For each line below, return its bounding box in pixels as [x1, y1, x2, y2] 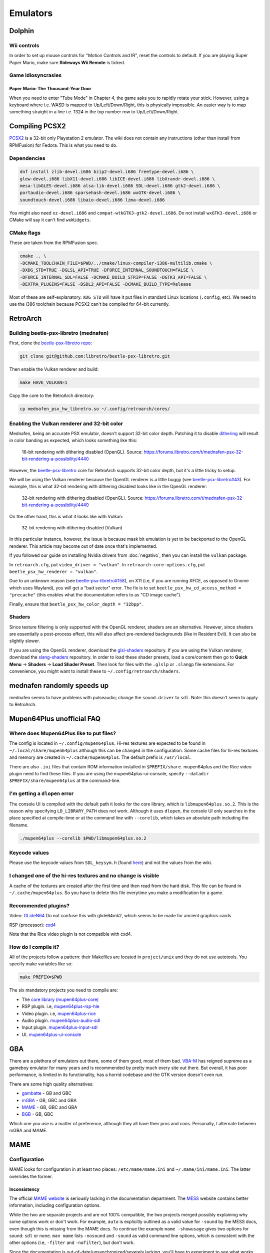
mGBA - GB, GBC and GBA [21, 1097, 77, 1103]
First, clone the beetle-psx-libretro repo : [9, 340, 92, 346]
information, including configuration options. [9, 1202, 101, 1208]
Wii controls [9, 42, 39, 49]
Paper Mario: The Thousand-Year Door [9, 86, 92, 92]
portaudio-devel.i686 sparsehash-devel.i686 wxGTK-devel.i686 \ [19, 190, 181, 195]
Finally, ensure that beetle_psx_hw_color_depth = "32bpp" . [9, 601, 143, 607]
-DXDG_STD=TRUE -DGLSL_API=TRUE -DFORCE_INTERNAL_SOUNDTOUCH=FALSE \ [19, 267, 194, 273]
